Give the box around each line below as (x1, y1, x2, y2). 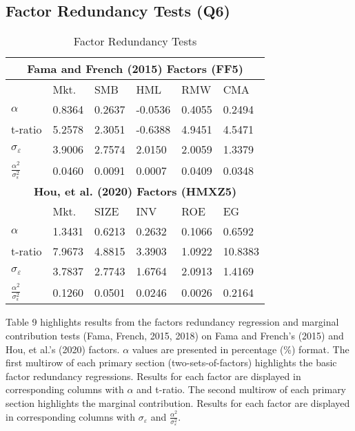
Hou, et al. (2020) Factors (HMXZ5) (33, 183, 237, 200)
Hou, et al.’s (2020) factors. (6, 341, 120, 356)
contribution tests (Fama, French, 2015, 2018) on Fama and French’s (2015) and (6, 328, 344, 342)
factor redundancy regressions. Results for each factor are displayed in (6, 368, 301, 383)
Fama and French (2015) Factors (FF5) (27, 61, 243, 77)
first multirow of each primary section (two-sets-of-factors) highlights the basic (6, 355, 337, 370)
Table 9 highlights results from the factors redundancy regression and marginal (6, 315, 339, 329)
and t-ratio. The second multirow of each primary (136, 382, 347, 397)
